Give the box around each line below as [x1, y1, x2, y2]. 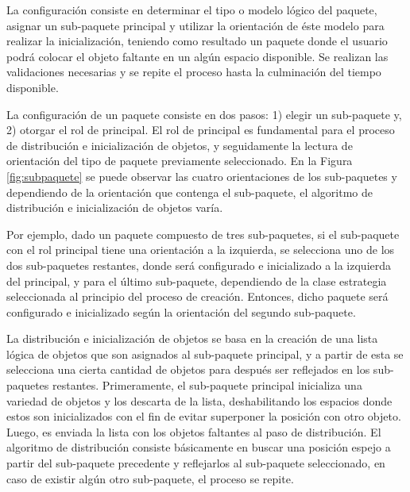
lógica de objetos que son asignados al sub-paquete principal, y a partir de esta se [6, 345, 404, 362]
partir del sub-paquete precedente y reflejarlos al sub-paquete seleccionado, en [6, 455, 385, 471]
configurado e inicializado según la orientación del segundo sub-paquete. [6, 303, 356, 320]
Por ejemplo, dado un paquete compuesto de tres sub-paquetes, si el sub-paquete [6, 225, 400, 242]
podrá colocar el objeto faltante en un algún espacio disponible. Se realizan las [6, 48, 389, 64]
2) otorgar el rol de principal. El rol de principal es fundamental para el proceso [6, 121, 395, 138]
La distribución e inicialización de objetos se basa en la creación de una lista [6, 330, 378, 347]
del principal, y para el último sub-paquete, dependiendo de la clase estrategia [6, 272, 387, 289]
